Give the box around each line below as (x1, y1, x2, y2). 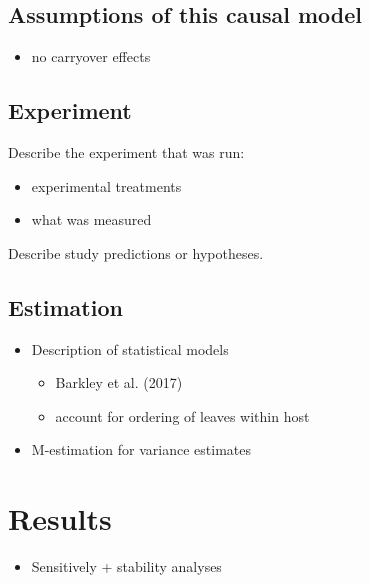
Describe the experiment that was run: (8, 142, 245, 162)
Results (8, 498, 112, 539)
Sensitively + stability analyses (31, 556, 222, 577)
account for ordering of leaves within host (55, 405, 310, 426)
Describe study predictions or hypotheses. (8, 242, 264, 263)
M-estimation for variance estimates (31, 439, 252, 460)
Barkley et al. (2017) (55, 372, 183, 393)
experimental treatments (31, 175, 182, 196)
